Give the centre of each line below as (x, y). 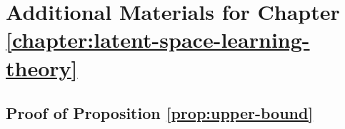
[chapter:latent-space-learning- (158, 40)
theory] (42, 67)
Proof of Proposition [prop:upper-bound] (160, 113)
